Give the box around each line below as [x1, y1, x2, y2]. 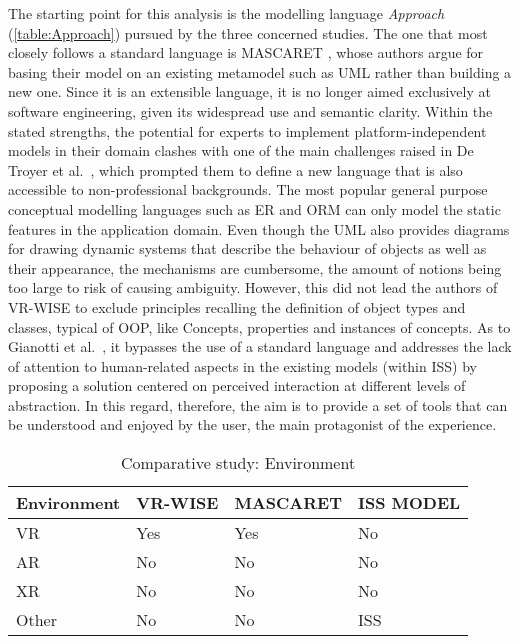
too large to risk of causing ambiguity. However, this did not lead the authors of [8, 277, 498, 298]
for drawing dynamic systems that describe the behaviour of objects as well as [8, 238, 487, 259]
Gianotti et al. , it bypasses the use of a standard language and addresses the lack [8, 336, 512, 357]
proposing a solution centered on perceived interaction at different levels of [8, 375, 466, 396]
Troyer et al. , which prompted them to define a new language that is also [8, 159, 463, 180]
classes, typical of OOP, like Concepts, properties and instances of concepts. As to [8, 316, 511, 337]
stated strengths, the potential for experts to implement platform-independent [8, 120, 487, 141]
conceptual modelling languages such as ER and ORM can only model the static [8, 198, 501, 219]
